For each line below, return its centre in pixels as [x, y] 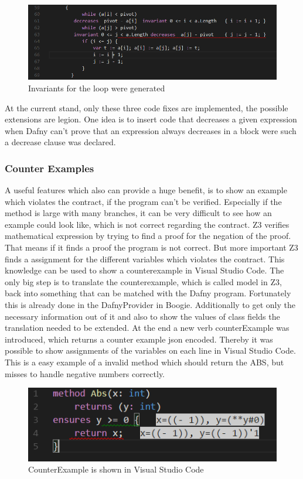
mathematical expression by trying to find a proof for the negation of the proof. [148, 236]
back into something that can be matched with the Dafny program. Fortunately [148, 293]
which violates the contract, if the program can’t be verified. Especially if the [143, 201]
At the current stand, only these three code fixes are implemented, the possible [147, 107]
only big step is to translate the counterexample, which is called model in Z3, [143, 281]
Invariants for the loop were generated [97, 88]
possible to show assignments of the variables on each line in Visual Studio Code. [150, 350]
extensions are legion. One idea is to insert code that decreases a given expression [151, 119]
